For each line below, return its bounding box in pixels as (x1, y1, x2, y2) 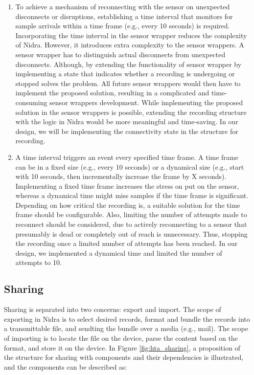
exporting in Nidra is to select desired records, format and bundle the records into (4, 313, 250, 324)
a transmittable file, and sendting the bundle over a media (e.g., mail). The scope (4, 323, 248, 333)
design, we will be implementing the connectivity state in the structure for (15, 126, 238, 136)
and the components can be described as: (4, 361, 127, 372)
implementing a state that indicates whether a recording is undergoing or (15, 68, 235, 79)
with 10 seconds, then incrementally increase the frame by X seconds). (15, 171, 227, 181)
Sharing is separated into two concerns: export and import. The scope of (4, 304, 221, 314)
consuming (15, 97, 47, 107)
